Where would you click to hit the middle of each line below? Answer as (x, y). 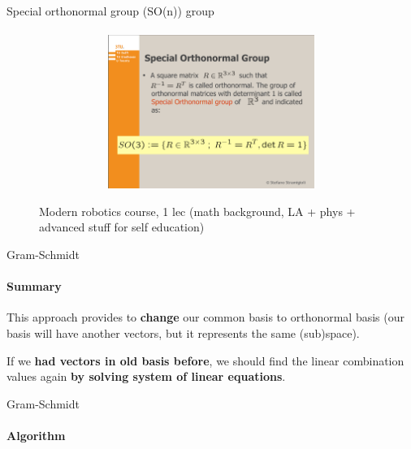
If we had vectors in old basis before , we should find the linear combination (205, 360)
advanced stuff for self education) (122, 227)
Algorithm (36, 435)
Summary (34, 286)
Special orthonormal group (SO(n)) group (110, 11)
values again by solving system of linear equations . (146, 376)
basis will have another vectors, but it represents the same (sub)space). (183, 332)
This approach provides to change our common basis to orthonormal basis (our (206, 317)
